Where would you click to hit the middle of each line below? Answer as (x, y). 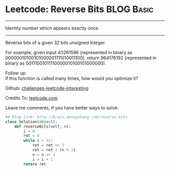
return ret (35, 164)
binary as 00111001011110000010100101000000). (56, 63)
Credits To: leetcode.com (32, 98)
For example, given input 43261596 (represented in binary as (69, 52)
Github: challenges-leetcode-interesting (47, 88)
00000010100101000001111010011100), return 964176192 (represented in (81, 58)
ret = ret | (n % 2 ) (54, 150)
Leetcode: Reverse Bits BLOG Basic (79, 9)
